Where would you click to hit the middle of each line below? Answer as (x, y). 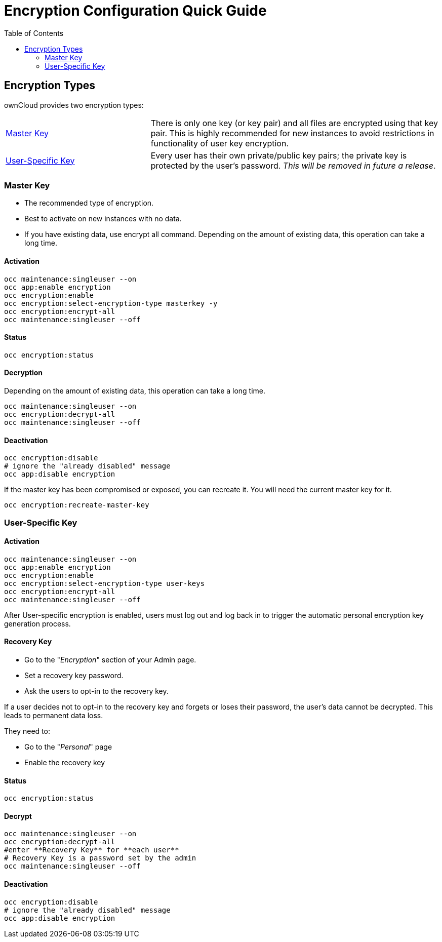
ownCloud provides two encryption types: (74, 105)
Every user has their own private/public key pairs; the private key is (279, 155)
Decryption (24, 373)
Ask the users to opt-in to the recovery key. (96, 691)
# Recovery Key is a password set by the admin (100, 858)
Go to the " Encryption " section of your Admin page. (110, 660)
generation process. (37, 623)
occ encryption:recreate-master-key (77, 505)
